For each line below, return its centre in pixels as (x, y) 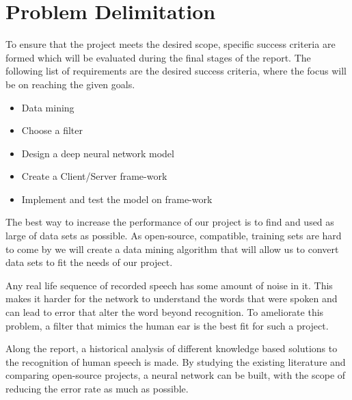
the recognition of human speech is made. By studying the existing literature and (176, 361)
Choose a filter (52, 130)
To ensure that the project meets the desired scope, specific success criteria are (171, 44)
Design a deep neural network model (98, 153)
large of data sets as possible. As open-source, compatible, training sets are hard (174, 236)
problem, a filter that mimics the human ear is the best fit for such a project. (167, 325)
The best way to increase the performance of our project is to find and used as (170, 222)
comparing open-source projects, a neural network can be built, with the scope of (176, 375)
